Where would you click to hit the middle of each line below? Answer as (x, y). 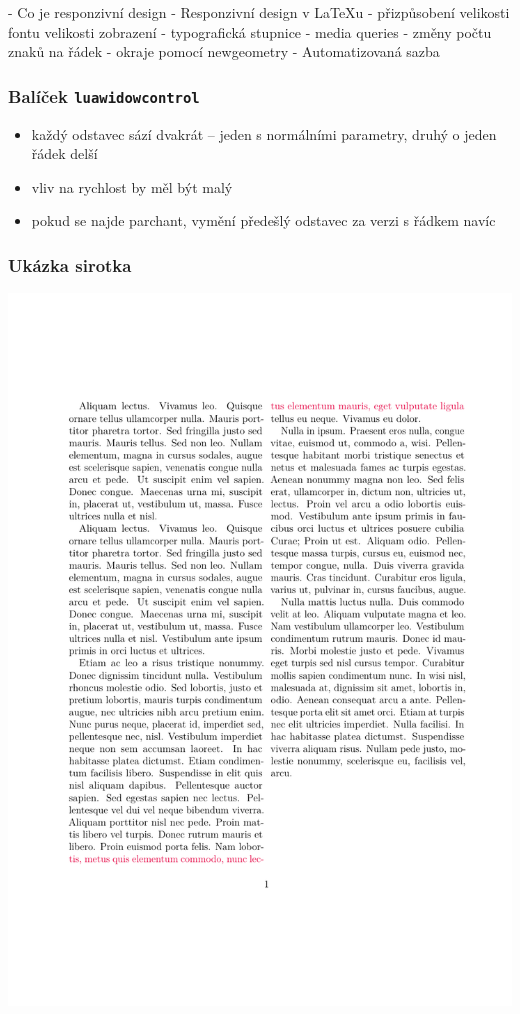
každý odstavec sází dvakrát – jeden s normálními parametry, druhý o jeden (264, 133)
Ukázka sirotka (70, 264)
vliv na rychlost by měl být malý (132, 186)
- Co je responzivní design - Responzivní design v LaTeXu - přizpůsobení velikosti (259, 12)
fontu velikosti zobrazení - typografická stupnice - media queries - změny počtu (250, 31)
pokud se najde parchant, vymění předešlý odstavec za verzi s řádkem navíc (263, 220)
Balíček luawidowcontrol (104, 95)
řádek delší (64, 153)
